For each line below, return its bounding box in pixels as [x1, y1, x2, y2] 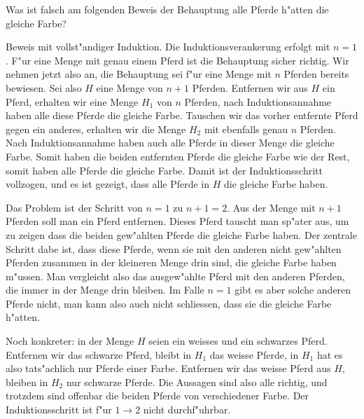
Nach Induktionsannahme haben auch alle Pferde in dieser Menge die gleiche [6, 135, 335, 150]
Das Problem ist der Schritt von [6, 200, 143, 214]
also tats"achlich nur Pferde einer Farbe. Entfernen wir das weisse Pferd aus [6, 361, 331, 376]
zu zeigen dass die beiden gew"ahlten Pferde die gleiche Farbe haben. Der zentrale [6, 227, 357, 242]
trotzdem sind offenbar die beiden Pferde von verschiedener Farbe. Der [6, 388, 309, 403]
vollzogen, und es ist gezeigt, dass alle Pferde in [6, 177, 210, 191]
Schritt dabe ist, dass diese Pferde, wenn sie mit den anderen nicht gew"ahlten [6, 241, 342, 256]
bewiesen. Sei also [6, 80, 82, 95]
